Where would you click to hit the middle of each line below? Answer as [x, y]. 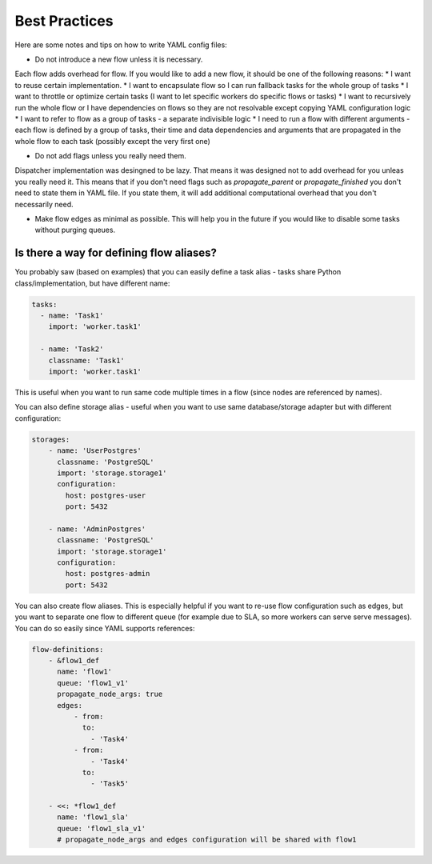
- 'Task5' [110, 784]
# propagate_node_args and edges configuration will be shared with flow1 [207, 840]
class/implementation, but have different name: [92, 283]
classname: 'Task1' [87, 360]
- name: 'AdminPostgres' [97, 529]
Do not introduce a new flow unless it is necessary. [119, 59]
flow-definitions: [68, 649]
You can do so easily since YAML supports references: [105, 628]
